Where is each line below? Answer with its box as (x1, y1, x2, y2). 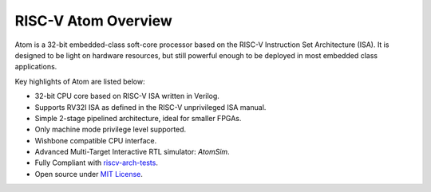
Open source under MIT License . (34, 169, 144, 178)
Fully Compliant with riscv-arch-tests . (34, 158, 159, 167)
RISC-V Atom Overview (14, 12, 172, 29)
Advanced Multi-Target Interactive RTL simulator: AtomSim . (34, 147, 231, 157)
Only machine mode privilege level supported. (34, 124, 187, 135)
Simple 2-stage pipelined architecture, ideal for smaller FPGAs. (34, 113, 242, 123)
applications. (14, 62, 57, 72)
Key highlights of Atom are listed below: (14, 76, 145, 86)
